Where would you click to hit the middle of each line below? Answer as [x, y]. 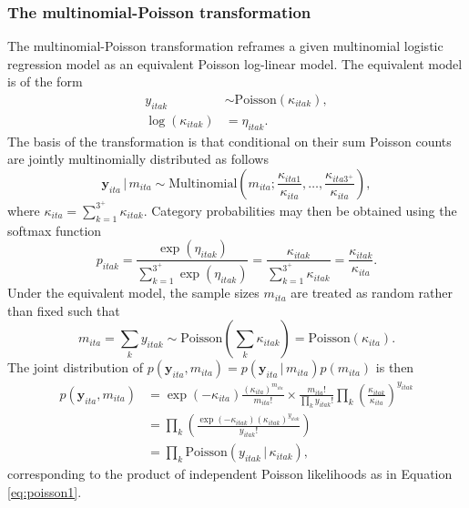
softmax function [55, 230]
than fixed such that [64, 310]
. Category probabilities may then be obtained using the [300, 210]
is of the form [45, 81]
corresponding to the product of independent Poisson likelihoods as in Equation [230, 474]
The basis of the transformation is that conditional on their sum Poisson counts [229, 141]
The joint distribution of [76, 367]
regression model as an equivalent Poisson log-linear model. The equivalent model [235, 63]
